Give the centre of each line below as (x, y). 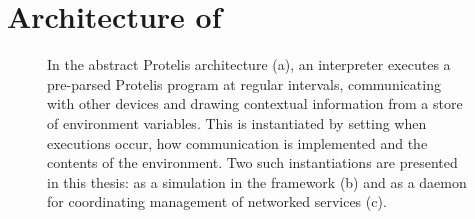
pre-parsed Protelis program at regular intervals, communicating (244, 83)
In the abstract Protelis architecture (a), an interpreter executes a (249, 64)
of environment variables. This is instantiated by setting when (237, 122)
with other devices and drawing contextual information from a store (255, 103)
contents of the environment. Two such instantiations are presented (252, 162)
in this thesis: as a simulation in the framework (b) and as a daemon (257, 181)
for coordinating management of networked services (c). (217, 201)
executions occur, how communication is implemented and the (237, 142)
